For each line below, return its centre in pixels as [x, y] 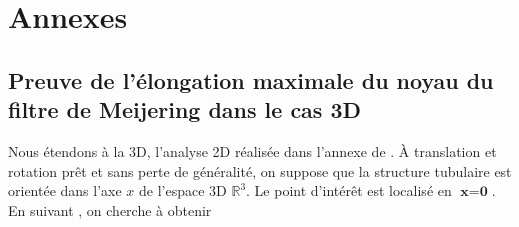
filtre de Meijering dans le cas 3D [185, 109]
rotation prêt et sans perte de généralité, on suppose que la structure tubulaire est [260, 170]
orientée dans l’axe [65, 190]
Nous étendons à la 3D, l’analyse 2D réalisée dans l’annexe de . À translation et [252, 150]
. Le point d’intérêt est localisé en [349, 190]
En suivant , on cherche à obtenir [110, 209]
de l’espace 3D [183, 190]
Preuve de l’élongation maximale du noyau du [251, 79]
